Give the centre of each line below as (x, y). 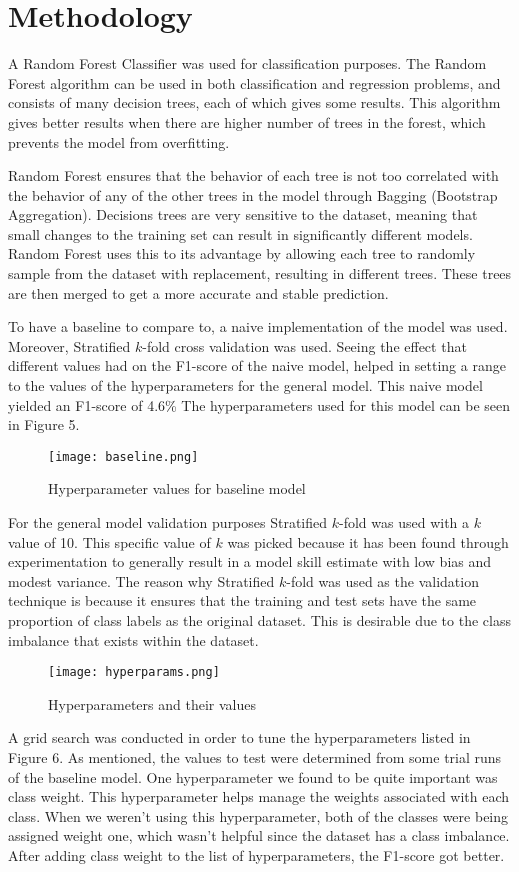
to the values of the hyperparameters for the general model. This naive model (245, 385)
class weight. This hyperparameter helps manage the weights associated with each (259, 796)
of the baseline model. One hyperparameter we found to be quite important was (253, 776)
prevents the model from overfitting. (119, 141)
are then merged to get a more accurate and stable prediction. (198, 292)
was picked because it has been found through (368, 541)
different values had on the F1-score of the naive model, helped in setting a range (257, 365)
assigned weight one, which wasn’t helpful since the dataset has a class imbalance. (259, 835)
